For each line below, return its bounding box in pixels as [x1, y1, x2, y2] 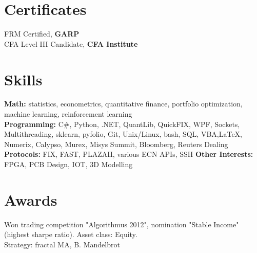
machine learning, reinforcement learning [4, 109, 132, 119]
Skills [4, 68, 43, 89]
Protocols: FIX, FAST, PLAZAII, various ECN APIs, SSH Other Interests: [4, 149, 253, 159]
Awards [4, 189, 57, 210]
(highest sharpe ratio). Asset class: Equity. [4, 229, 137, 240]
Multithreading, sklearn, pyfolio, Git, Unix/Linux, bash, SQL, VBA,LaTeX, [4, 129, 242, 139]
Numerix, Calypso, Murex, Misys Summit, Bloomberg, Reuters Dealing [4, 138, 228, 149]
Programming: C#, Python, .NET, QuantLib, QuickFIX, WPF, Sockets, [4, 118, 240, 129]
